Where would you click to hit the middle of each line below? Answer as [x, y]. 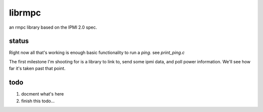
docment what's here [43, 94]
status [19, 41]
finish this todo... [38, 101]
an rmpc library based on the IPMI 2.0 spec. [53, 27]
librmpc [25, 13]
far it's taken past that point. [37, 69]
